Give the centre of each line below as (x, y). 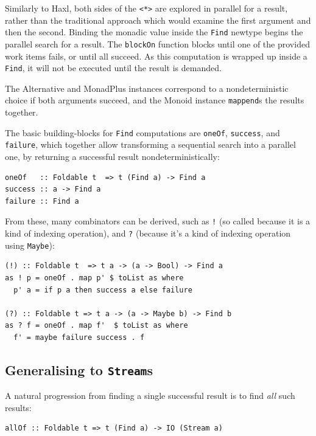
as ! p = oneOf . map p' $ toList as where (94, 278)
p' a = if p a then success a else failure (103, 290)
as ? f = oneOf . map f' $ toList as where (97, 326)
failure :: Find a (42, 201)
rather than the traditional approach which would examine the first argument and (158, 20)
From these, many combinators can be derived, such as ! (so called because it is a (158, 221)
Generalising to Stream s (79, 369)
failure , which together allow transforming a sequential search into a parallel (150, 144)
